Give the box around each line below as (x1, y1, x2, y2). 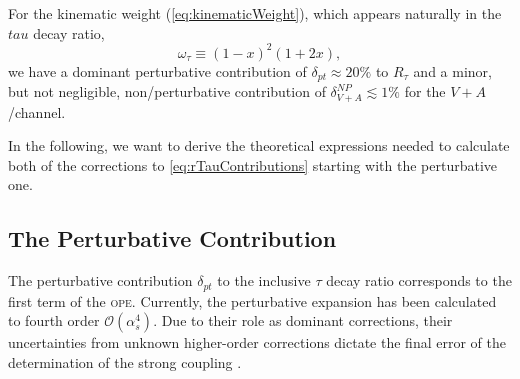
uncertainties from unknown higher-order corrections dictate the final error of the (8, 332, 506, 353)
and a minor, (413, 60, 492, 81)
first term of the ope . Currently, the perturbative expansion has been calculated (8, 290, 497, 311)
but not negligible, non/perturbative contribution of (8, 81, 326, 102)
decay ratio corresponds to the (326, 270, 512, 291)
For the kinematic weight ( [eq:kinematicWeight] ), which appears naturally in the (8, 3, 502, 23)
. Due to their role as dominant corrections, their (153, 310, 453, 331)
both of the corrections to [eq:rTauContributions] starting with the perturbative (8, 154, 498, 175)
